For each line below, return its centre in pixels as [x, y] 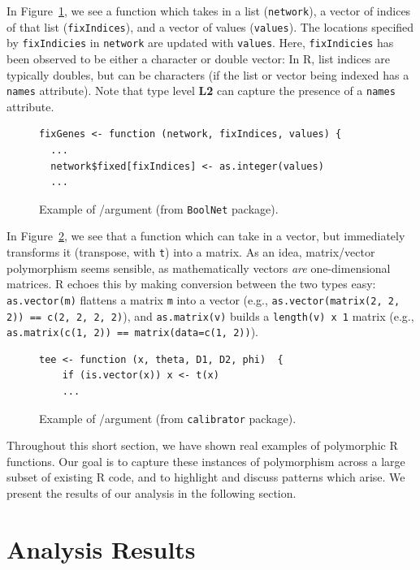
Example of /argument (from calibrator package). [168, 418]
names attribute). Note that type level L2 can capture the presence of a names [201, 91]
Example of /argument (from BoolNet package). [159, 208]
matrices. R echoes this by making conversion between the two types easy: [191, 284]
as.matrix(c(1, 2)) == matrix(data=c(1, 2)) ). [133, 332]
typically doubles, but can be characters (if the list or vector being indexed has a [208, 74]
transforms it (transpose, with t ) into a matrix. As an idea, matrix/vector [191, 252]
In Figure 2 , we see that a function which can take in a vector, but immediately [206, 236]
